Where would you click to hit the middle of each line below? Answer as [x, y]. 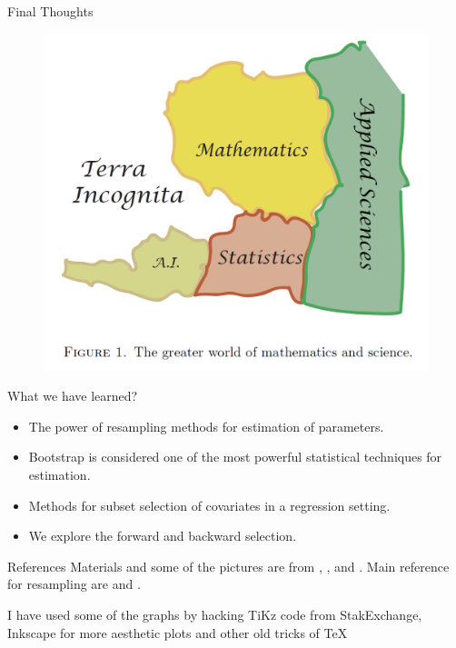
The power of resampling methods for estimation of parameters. [206, 426]
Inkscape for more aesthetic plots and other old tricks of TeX [178, 632]
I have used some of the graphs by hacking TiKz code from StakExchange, [215, 614]
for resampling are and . [74, 584]
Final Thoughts [50, 11]
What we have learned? [73, 396]
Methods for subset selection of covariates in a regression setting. [209, 505]
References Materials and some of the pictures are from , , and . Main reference [228, 566]
